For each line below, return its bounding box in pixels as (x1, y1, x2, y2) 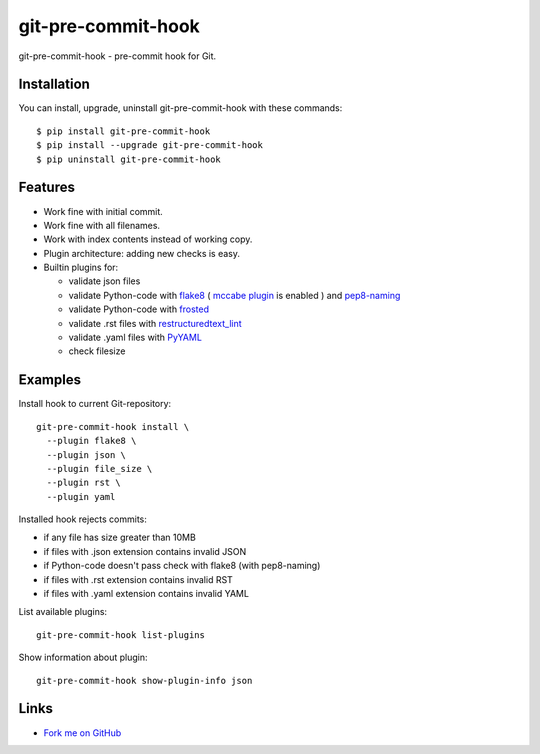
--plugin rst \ (46, 477, 121, 489)
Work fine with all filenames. (43, 219, 160, 231)
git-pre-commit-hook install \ (36, 421, 190, 432)
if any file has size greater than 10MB (43, 531, 197, 544)
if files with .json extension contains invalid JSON (43, 545, 247, 557)
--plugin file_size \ (46, 463, 153, 474)
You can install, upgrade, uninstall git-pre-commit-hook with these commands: (18, 102, 343, 114)
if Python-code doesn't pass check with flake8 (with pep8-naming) (43, 560, 321, 572)
